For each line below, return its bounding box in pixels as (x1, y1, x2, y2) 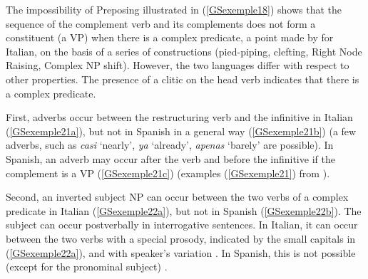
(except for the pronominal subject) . (6, 259, 168, 274)
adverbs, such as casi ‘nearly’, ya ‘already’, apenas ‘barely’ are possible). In (6, 137, 334, 152)
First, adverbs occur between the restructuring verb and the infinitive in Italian (6, 110, 353, 125)
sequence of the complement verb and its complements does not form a (6, 16, 316, 31)
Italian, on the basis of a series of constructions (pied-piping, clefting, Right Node (6, 43, 362, 58)
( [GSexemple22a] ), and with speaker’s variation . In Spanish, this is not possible (6, 245, 356, 260)
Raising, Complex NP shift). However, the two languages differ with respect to (6, 58, 349, 73)
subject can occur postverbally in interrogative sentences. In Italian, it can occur (6, 217, 358, 232)
